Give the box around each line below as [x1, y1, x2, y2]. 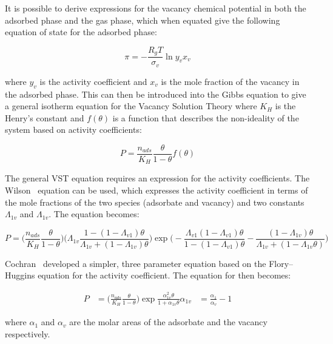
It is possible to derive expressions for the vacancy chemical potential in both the [5, 2, 306, 14]
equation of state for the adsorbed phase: [5, 25, 157, 38]
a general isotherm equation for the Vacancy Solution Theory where [5, 99, 257, 112]
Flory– [269, 257, 294, 269]
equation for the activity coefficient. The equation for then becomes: [38, 269, 291, 282]
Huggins [5, 269, 35, 282]
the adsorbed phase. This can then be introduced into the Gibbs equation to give [5, 87, 306, 100]
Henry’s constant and [5, 111, 84, 124]
